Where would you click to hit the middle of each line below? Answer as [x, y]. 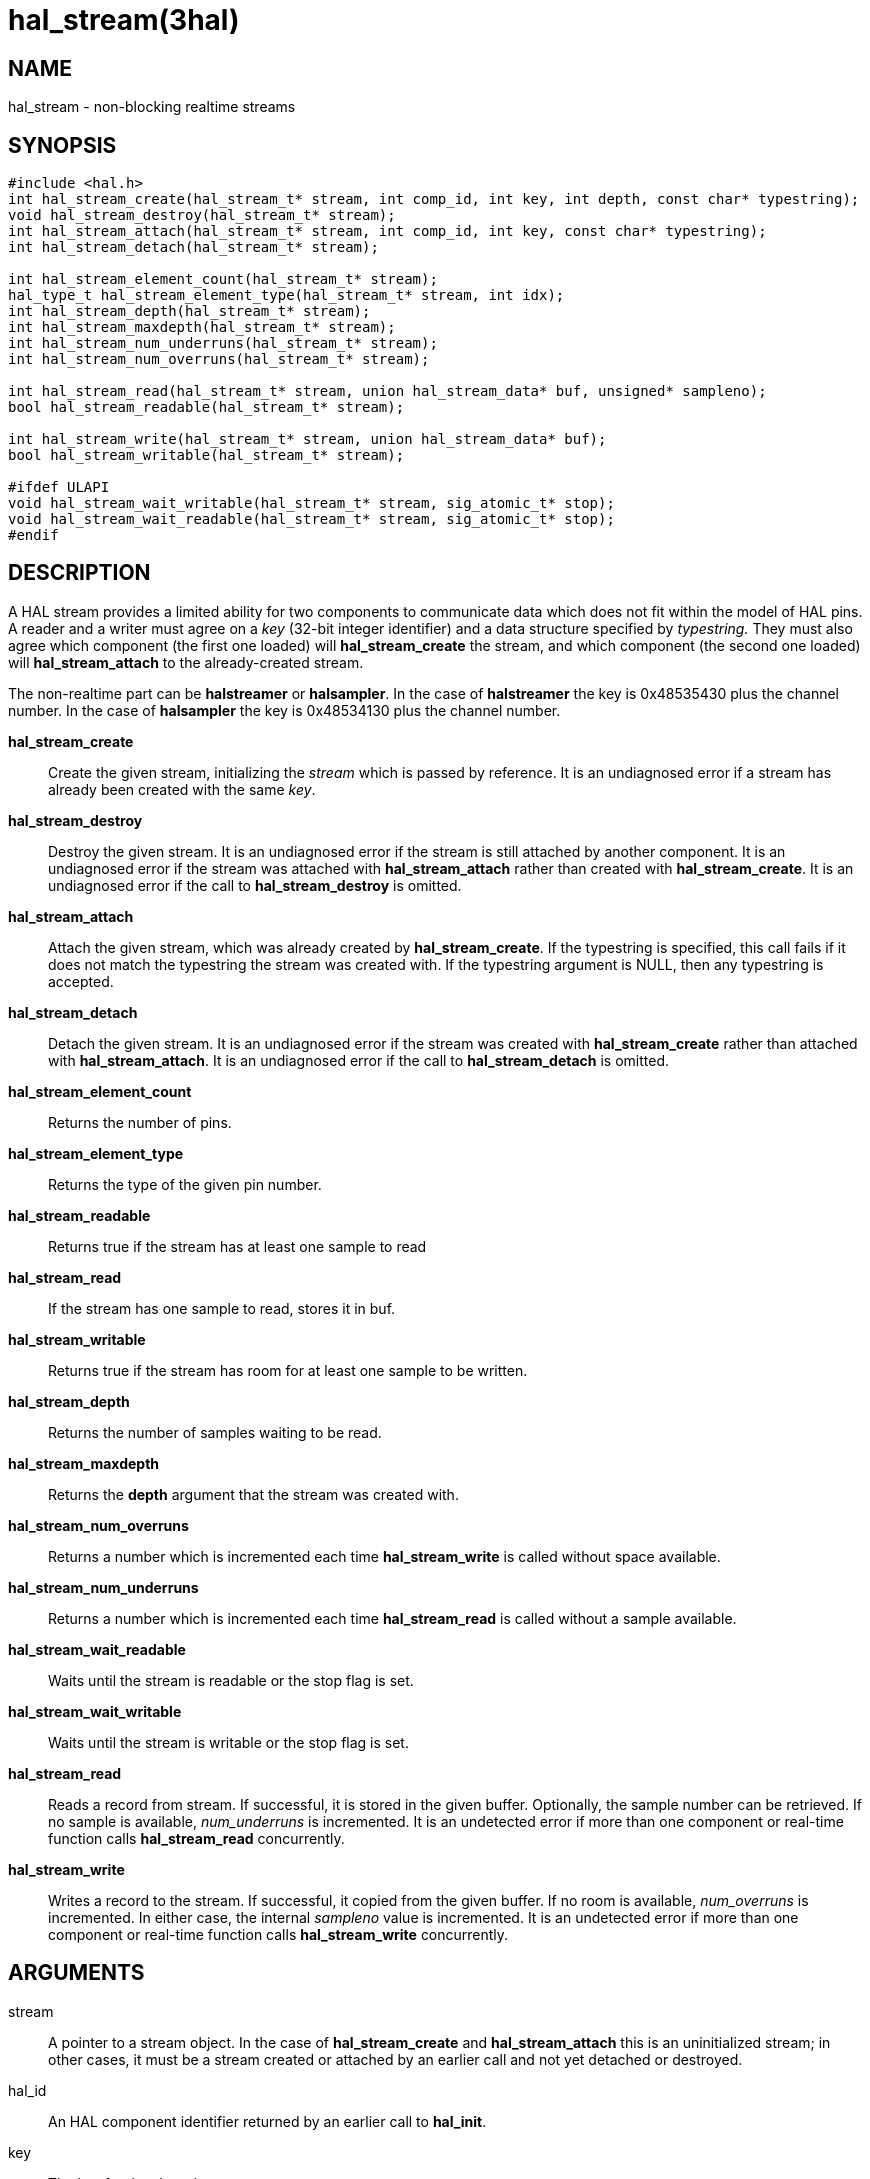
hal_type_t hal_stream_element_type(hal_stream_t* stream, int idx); [286, 295]
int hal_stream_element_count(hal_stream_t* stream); [223, 279]
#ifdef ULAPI [59, 487]
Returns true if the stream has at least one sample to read [237, 1246]
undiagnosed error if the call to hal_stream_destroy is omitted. [255, 885]
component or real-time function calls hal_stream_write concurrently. [278, 1934]
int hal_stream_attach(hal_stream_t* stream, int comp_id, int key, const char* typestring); [387, 231]
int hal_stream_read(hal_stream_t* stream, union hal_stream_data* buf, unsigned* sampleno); [387, 391]
